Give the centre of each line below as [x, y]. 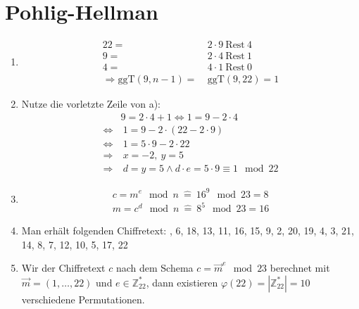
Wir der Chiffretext [63, 268]
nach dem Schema [155, 268]
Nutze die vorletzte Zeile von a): [91, 104]
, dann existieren [182, 282]
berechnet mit [300, 268]
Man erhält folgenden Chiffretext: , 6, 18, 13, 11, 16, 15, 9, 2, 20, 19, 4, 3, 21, [188, 231]
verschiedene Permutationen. [83, 299]
